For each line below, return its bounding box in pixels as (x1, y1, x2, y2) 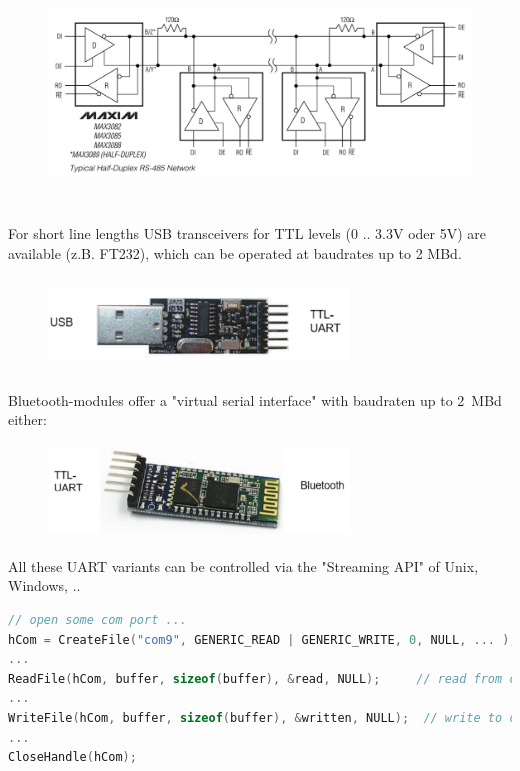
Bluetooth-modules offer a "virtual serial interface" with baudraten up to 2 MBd (8, 389, 502, 410)
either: (8, 409, 47, 430)
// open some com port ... (8, 613, 187, 628)
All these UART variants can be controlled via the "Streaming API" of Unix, (8, 555, 479, 576)
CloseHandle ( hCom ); (8, 750, 137, 765)
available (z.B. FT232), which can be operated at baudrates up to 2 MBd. (8, 242, 462, 263)
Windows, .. (8, 575, 81, 596)
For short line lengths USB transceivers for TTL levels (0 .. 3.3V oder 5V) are (8, 223, 486, 244)
